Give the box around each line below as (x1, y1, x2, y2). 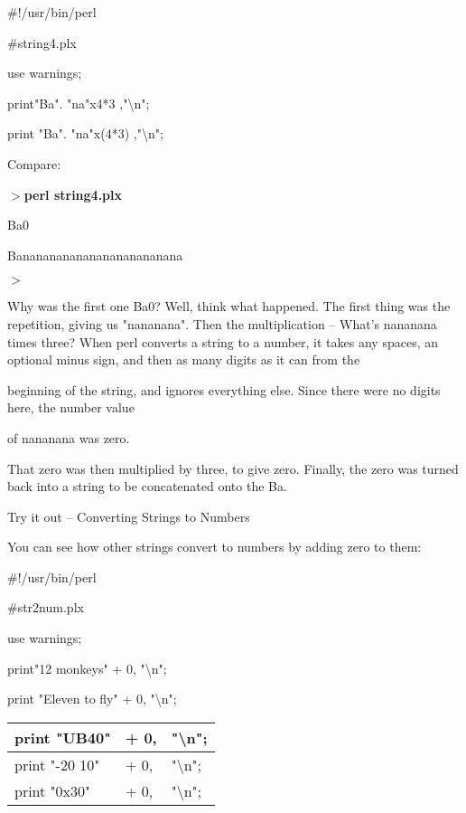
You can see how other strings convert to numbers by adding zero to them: (7, 537, 422, 556)
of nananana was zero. (7, 428, 130, 447)
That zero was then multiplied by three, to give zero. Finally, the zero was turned (7, 458, 459, 477)
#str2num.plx (7, 598, 84, 617)
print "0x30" (14, 780, 91, 801)
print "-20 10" (14, 753, 100, 775)
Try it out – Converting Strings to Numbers (7, 506, 250, 525)
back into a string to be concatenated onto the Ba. (7, 477, 287, 496)
